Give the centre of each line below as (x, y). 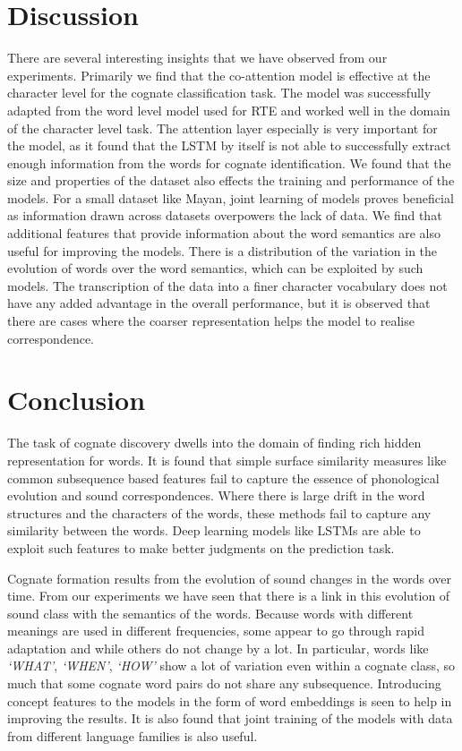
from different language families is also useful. (133, 735)
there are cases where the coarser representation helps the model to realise (211, 321)
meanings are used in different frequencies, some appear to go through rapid (216, 631)
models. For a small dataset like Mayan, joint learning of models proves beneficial (231, 197)
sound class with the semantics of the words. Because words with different (210, 613)
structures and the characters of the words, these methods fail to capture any (219, 512)
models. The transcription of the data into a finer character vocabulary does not (227, 285)
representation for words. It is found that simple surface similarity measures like (227, 460)
